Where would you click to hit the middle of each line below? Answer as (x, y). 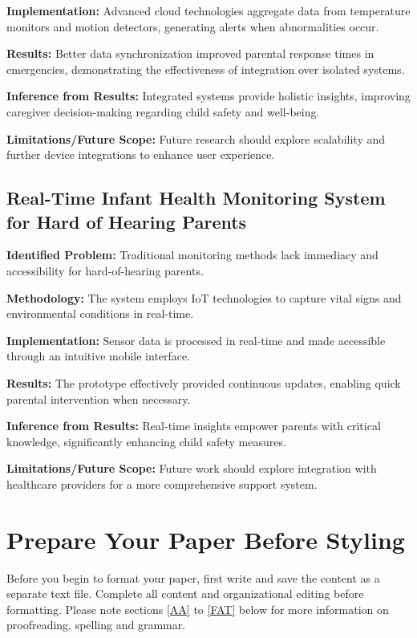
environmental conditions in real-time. (100, 313)
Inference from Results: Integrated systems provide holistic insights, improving (208, 96)
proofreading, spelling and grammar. (96, 625)
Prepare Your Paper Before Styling (206, 539)
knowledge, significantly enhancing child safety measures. (146, 441)
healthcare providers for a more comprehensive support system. (162, 484)
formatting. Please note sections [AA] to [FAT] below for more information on (198, 609)
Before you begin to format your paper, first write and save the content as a (193, 577)
